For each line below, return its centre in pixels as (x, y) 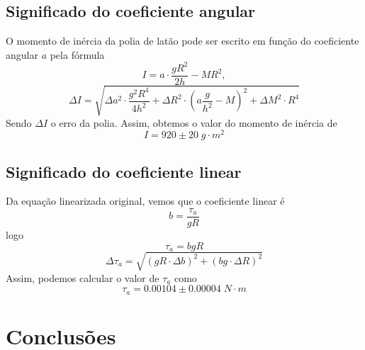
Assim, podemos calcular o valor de (83, 277)
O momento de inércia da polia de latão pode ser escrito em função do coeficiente (182, 41)
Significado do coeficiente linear (124, 171)
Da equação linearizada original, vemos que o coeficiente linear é (145, 201)
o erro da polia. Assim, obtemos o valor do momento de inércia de (194, 122)
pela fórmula (77, 54)
